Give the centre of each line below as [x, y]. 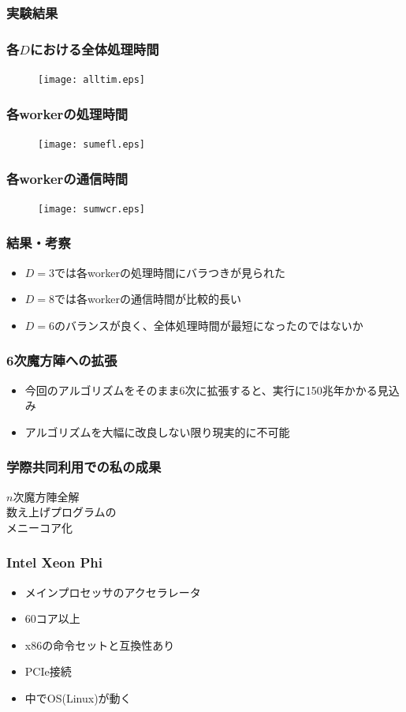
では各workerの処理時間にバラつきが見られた [170, 272]
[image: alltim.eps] [92, 80]
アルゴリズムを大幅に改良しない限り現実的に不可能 [157, 431]
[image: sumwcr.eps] [92, 209]
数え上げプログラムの [61, 512]
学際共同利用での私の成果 [84, 467]
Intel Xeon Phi [54, 562]
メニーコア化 [39, 527]
